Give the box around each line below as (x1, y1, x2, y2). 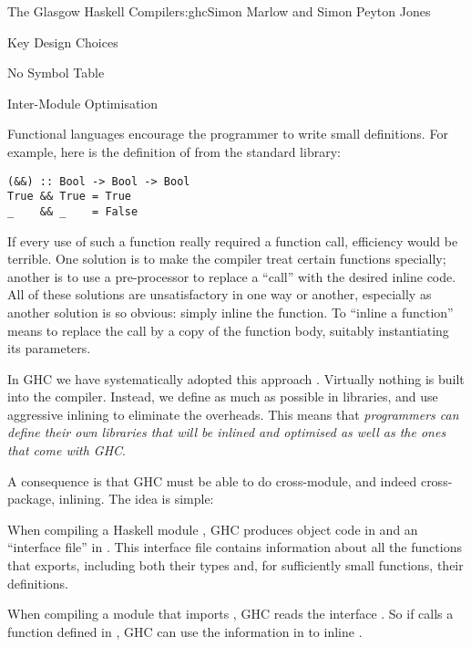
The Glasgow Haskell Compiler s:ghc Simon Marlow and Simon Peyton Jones (7, 2, 431, 20)
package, (7, 489, 56, 508)
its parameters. (7, 339, 91, 358)
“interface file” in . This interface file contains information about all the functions (7, 537, 462, 557)
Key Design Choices (7, 32, 118, 51)
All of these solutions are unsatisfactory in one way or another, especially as (7, 285, 432, 304)
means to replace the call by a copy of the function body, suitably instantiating (7, 320, 449, 339)
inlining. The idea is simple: (58, 489, 214, 508)
